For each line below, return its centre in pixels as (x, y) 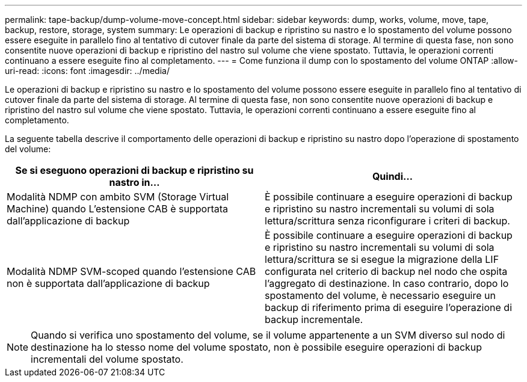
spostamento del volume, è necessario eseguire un (380, 295)
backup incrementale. (314, 319)
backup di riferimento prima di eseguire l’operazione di (389, 307)
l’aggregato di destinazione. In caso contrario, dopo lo (387, 283)
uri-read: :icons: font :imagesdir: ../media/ (87, 71)
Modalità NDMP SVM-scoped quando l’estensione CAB (131, 271)
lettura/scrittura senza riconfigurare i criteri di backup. (387, 221)
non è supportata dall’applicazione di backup (108, 283)
